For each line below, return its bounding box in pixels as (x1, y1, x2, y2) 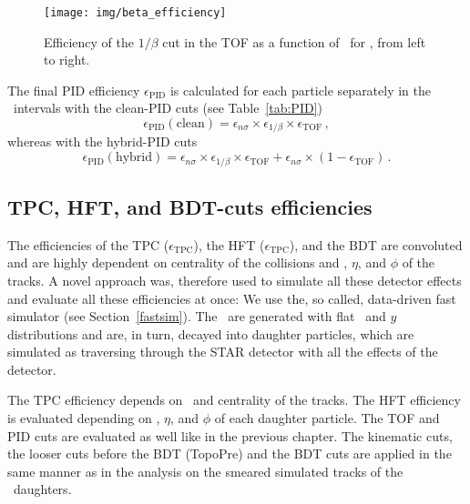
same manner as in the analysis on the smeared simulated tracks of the (7, 461, 404, 480)
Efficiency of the (44, 32, 134, 51)
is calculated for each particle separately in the (169, 80, 432, 99)
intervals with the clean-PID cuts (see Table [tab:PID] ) (13, 98, 323, 117)
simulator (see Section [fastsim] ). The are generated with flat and (7, 307, 386, 326)
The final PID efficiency (7, 80, 140, 99)
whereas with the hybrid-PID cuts (7, 132, 198, 151)
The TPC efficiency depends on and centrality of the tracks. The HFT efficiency (7, 390, 461, 409)
